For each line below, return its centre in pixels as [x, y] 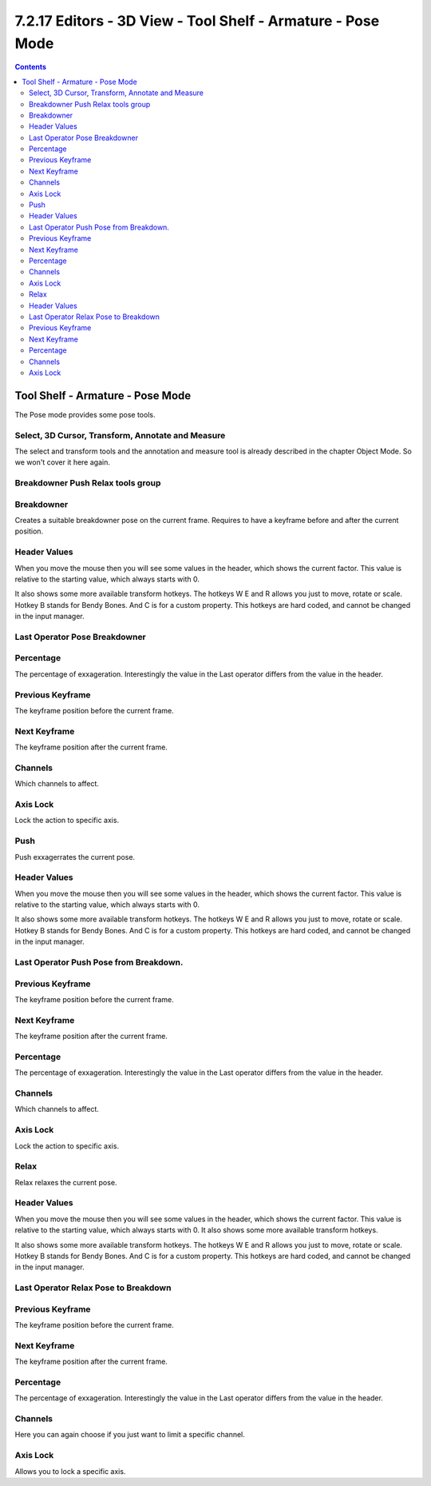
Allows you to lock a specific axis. [70, 1471]
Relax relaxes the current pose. [66, 1182]
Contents [31, 67]
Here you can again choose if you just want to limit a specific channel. [130, 1435]
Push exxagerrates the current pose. [75, 857]
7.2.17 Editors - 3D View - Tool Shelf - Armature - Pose [197, 21]
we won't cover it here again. [63, 462]
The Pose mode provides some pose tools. [85, 414]
